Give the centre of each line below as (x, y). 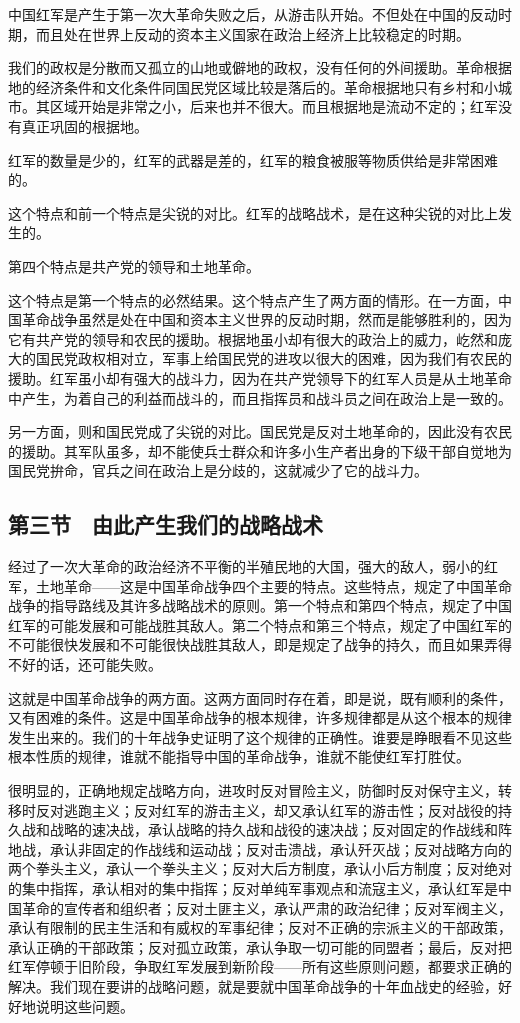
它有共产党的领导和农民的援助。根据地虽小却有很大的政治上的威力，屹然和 (253, 338)
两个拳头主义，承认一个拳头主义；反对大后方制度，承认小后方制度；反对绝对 (260, 868)
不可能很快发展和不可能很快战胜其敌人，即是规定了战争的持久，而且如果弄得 (260, 644)
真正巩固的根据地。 (84, 125)
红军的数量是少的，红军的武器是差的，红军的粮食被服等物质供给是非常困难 (253, 159)
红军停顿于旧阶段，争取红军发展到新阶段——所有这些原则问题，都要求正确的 (260, 966)
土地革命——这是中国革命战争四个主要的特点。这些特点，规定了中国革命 (273, 585)
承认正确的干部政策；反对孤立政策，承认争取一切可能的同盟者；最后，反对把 (260, 946)
